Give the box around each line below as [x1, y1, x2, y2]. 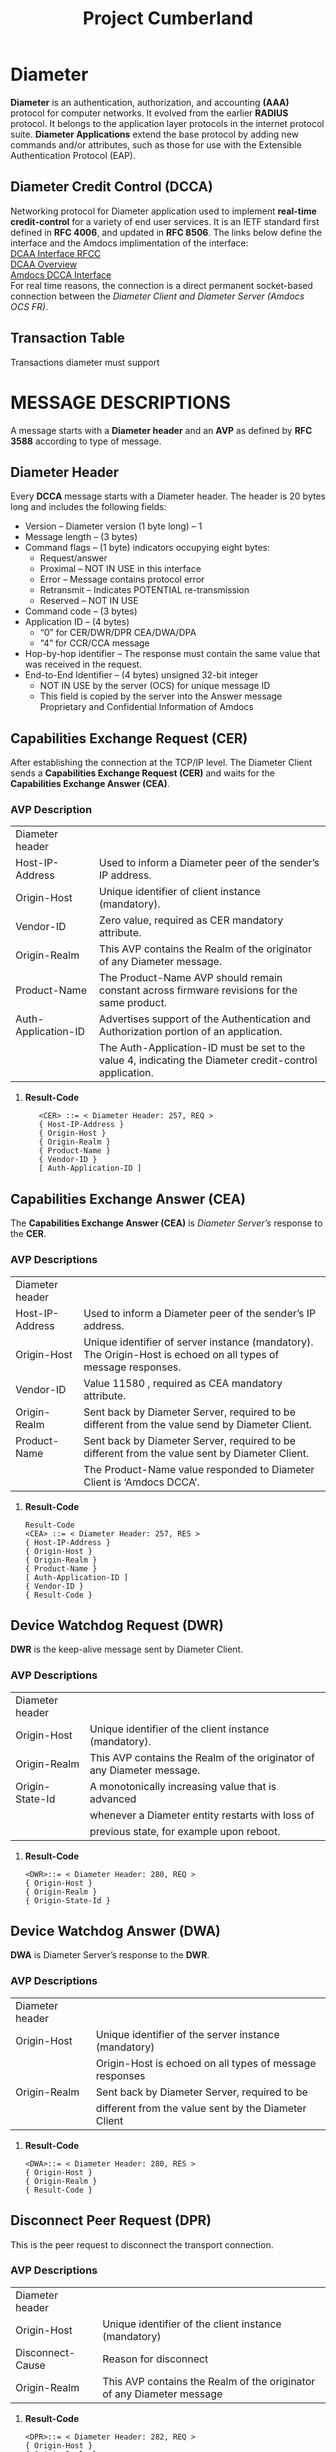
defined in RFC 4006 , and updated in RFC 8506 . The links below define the [10, 226, 323, 238]
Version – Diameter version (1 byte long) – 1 [24, 520, 203, 532]
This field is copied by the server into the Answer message [39, 690, 283, 702]
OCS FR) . [10, 300, 49, 312]
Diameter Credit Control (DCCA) [10, 178, 213, 196]
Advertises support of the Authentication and [98, 1012, 311, 1026]
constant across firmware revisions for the [98, 983, 298, 997]
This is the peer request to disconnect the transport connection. [10, 2238, 274, 2251]
